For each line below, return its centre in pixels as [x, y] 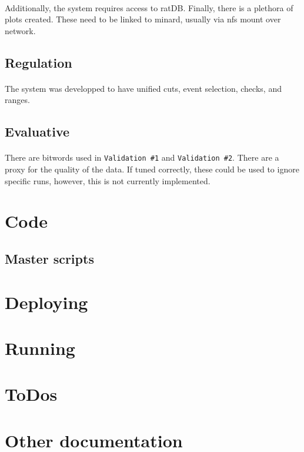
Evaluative [37, 132]
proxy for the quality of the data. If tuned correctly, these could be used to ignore [152, 169]
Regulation [39, 62]
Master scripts [49, 258]
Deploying [46, 302]
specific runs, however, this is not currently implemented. [108, 180]
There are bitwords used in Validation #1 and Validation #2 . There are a [142, 157]
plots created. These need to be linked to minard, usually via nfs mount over [143, 19]
